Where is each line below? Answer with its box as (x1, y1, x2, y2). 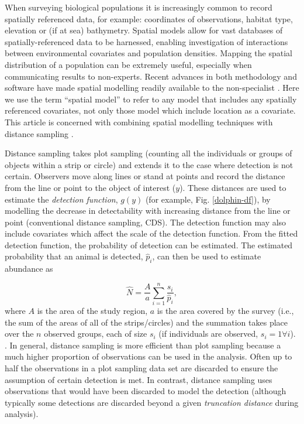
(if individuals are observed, (158, 327, 258, 340)
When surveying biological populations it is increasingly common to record (5, 1, 272, 13)
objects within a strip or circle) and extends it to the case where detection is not (5, 158, 293, 170)
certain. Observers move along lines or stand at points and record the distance (5, 170, 285, 182)
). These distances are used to (179, 181, 286, 193)
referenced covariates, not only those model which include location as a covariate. (5, 104, 296, 117)
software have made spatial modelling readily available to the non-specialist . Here (5, 81, 299, 94)
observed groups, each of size (44, 327, 147, 340)
